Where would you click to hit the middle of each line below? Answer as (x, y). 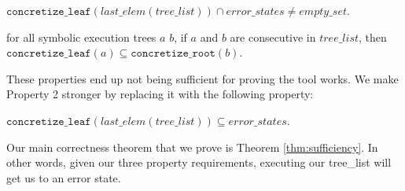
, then (373, 37)
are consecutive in (273, 37)
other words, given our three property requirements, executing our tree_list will (199, 162)
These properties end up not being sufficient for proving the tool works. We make (202, 78)
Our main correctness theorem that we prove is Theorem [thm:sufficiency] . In (192, 147)
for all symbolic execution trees (81, 37)
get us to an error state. (64, 177)
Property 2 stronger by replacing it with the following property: (160, 94)
